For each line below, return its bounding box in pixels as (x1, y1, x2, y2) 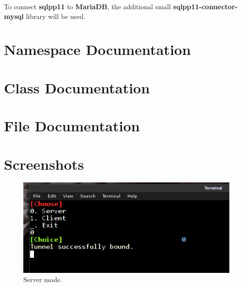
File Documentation (4, 116, 140, 136)
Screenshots (4, 154, 84, 174)
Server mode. (23, 274, 62, 285)
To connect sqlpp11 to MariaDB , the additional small (4, 1, 171, 11)
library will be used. (26, 11, 86, 21)
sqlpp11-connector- (173, 1, 238, 11)
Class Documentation (4, 77, 150, 97)
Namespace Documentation (4, 39, 191, 59)
